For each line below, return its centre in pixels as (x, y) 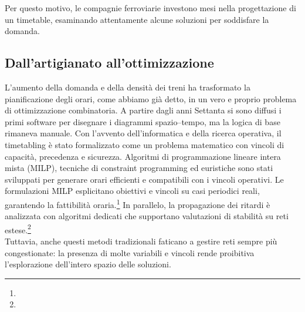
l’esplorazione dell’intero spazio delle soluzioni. (88, 264)
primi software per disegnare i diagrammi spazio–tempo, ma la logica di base (143, 121)
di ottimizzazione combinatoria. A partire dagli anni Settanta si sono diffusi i (143, 110)
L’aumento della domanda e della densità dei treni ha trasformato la (128, 87)
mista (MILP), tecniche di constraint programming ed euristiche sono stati (139, 168)
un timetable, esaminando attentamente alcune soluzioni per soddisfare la (137, 19)
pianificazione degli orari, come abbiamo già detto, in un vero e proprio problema (151, 98)
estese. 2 (18, 229)
